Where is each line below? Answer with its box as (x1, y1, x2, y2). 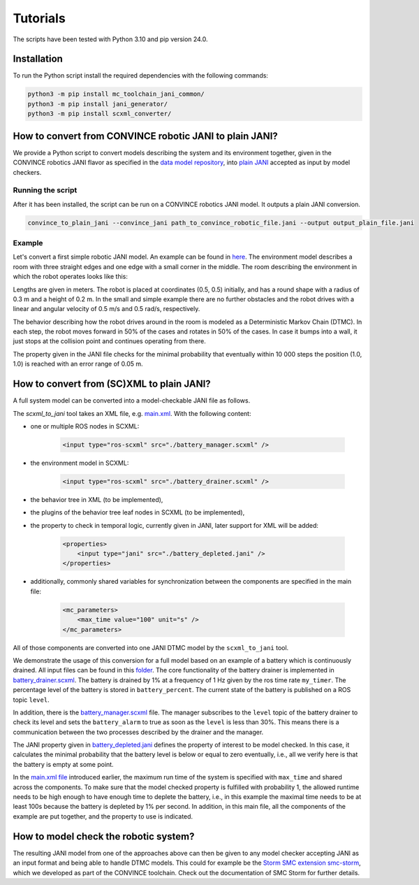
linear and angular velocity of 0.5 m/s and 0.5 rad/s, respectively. (13, 305, 200, 313)
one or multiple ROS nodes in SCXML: (30, 422, 140, 430)
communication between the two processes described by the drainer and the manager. (13, 728, 264, 736)
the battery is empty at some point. (13, 760, 115, 768)
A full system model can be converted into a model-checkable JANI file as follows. (13, 396, 251, 405)
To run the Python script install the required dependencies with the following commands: (13, 71, 269, 80)
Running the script (13, 185, 78, 195)
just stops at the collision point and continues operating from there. (13, 337, 206, 345)
